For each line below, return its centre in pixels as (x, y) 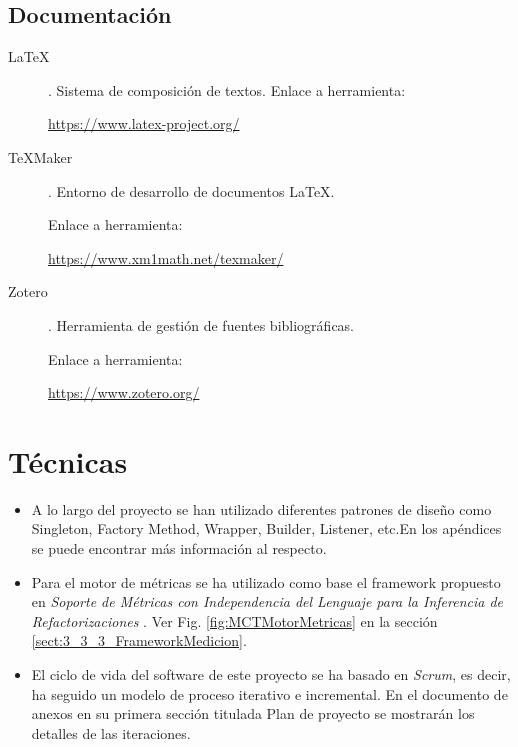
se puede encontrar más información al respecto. (179, 548)
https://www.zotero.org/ (124, 392)
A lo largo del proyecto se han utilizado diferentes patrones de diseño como (261, 508)
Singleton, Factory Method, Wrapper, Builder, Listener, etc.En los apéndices (266, 528)
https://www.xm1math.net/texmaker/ (166, 257)
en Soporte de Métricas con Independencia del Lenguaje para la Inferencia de (267, 601)
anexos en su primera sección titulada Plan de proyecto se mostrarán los (253, 713)
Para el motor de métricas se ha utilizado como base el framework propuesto (266, 581)
